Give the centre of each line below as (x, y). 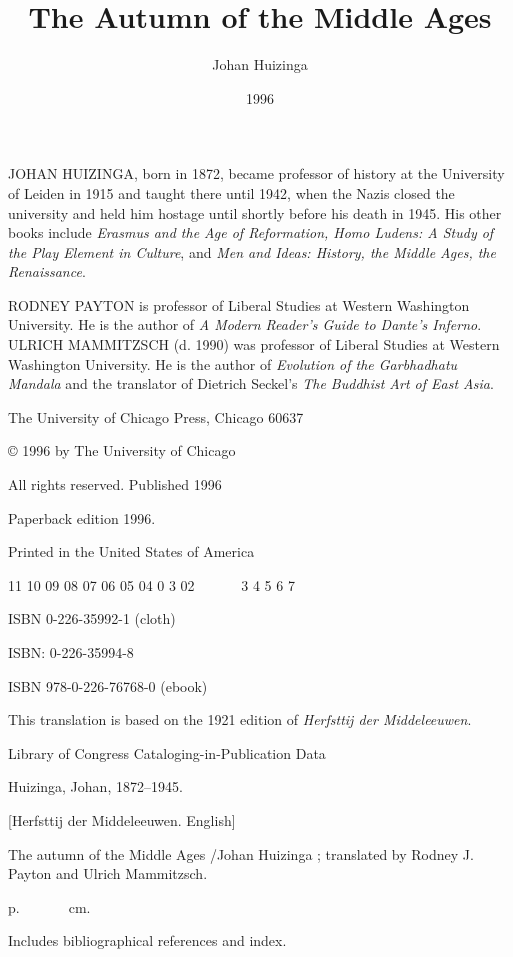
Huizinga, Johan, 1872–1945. (95, 786)
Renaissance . (47, 271)
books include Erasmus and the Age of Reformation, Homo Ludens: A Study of (251, 232)
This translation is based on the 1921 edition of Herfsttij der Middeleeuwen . (240, 719)
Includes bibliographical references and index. (147, 940)
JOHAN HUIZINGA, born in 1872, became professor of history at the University (256, 173)
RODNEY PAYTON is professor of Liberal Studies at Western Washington (239, 304)
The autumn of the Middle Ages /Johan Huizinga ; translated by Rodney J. (241, 853)
